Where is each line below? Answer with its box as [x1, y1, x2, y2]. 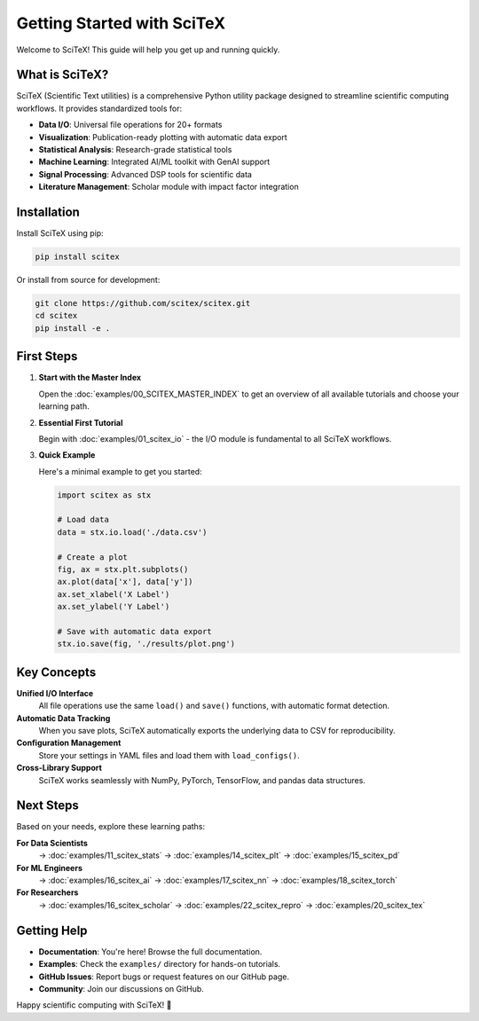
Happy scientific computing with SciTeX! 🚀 [16, 1000, 172, 1010]
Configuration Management [16, 737, 122, 749]
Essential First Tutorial [38, 417, 123, 428]
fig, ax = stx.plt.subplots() [57, 564, 189, 574]
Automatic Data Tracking [16, 712, 111, 723]
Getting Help [16, 923, 88, 938]
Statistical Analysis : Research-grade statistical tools [38, 145, 232, 155]
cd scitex [35, 310, 78, 321]
